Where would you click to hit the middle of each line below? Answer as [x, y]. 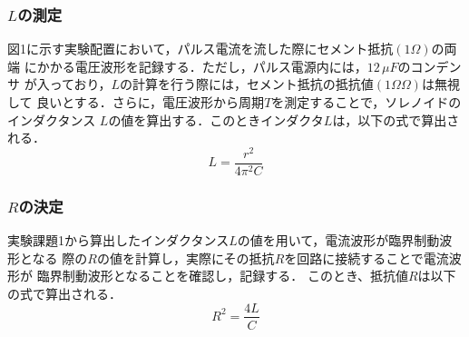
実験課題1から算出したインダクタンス [118, 240]
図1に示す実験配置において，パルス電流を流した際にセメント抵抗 [200, 49]
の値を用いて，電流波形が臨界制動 [338, 240]
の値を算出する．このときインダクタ [216, 119]
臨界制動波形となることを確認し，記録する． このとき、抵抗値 [222, 276]
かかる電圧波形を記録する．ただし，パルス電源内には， [202, 66]
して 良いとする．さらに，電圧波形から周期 [136, 102]
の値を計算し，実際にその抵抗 [186, 258]
